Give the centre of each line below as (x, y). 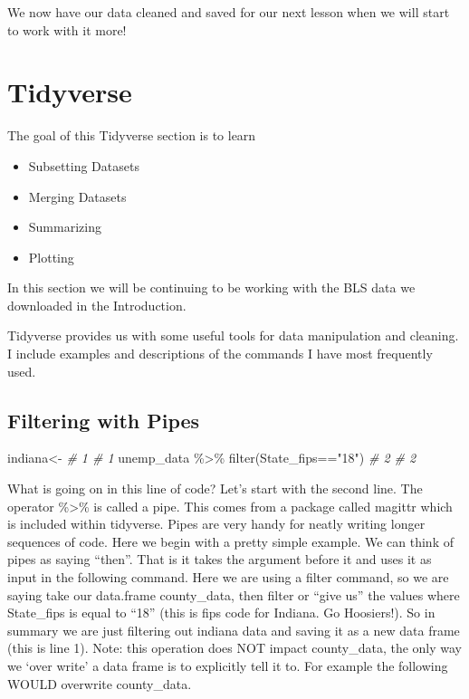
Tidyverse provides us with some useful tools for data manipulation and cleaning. (233, 335)
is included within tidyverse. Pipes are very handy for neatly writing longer (216, 524)
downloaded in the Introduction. (97, 305)
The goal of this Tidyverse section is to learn (132, 135)
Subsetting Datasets (84, 165)
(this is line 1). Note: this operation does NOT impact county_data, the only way (235, 648)
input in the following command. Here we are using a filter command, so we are (228, 577)
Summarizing (65, 227)
